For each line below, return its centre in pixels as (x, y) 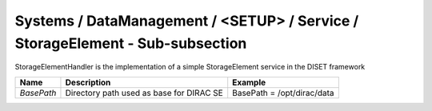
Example (249, 82)
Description (88, 82)
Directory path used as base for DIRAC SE (144, 93)
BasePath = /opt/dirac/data (283, 93)
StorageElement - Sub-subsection (131, 43)
